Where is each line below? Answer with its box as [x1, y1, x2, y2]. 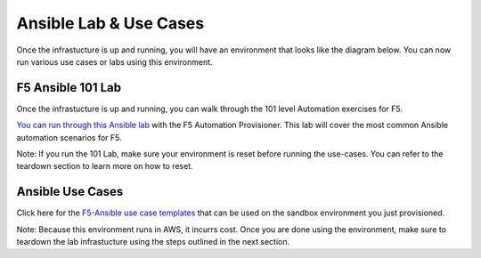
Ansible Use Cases [16, 184, 124, 199]
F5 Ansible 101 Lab [16, 80, 122, 95]
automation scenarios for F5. [16, 132, 122, 142]
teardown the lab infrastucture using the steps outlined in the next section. [16, 237, 289, 247]
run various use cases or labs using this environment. [16, 56, 213, 67]
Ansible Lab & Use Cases [16, 13, 205, 33]
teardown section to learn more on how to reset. [16, 161, 193, 172]
